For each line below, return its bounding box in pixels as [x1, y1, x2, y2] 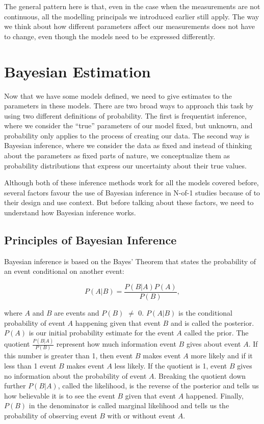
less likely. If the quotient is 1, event [114, 360, 227, 371]
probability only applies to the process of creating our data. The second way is [4, 130, 250, 140]
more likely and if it [191, 350, 253, 361]
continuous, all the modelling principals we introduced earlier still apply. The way [4, 11, 259, 21]
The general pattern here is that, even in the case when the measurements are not [4, 1, 260, 11]
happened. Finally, [186, 390, 244, 401]
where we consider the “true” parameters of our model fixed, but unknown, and [4, 120, 253, 131]
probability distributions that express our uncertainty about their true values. [4, 160, 247, 171]
